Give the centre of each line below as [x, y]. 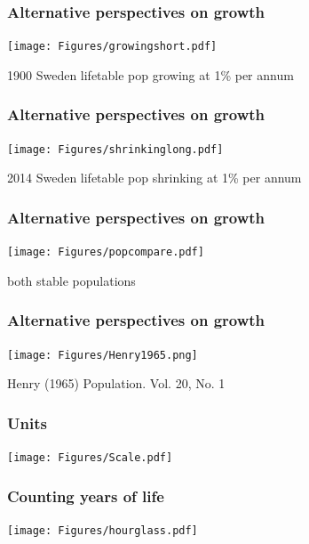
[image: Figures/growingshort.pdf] [112, 47]
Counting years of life [86, 495]
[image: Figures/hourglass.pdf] [103, 530]
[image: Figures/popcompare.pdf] [106, 252]
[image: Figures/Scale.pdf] [90, 458]
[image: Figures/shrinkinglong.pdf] [115, 149]
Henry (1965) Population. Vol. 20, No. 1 [116, 383]
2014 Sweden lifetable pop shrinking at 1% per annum [154, 178]
